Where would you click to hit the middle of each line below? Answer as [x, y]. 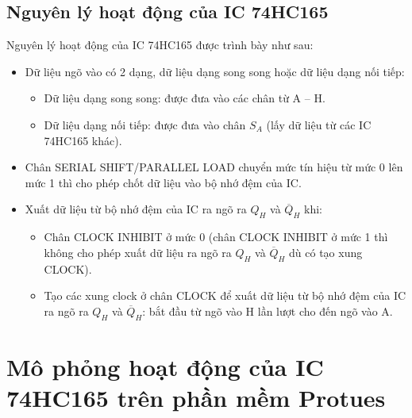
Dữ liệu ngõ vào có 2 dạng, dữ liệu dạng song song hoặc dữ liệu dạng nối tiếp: [215, 71]
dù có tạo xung [326, 252]
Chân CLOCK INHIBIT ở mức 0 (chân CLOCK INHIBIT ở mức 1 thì [216, 237]
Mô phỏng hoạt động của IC [165, 366]
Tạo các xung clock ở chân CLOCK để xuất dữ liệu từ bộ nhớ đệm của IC [225, 295]
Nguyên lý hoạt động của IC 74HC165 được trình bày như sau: [160, 45]
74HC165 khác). [83, 140]
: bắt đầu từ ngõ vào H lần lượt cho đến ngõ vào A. [268, 311]
